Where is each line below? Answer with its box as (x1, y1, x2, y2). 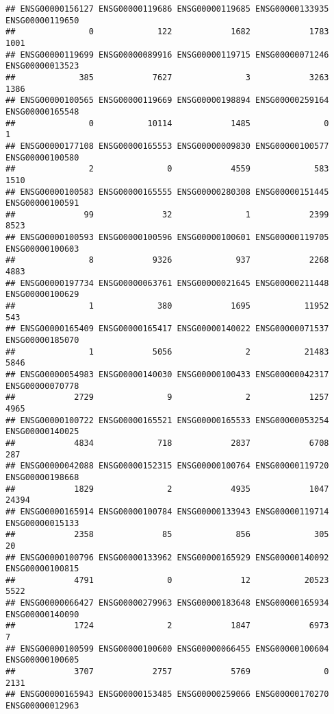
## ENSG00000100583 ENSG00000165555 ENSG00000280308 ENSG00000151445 (5, 187, 329, 197)
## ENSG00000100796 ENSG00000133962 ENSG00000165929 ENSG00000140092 (5, 552, 329, 562)
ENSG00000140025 (5, 427, 79, 437)
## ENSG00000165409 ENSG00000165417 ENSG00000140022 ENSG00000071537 (5, 324, 329, 334)
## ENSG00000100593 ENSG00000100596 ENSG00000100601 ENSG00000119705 (5, 233, 329, 243)
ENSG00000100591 (5, 198, 79, 209)
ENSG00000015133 (5, 518, 79, 528)
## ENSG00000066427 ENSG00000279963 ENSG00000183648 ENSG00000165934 (5, 598, 329, 608)
